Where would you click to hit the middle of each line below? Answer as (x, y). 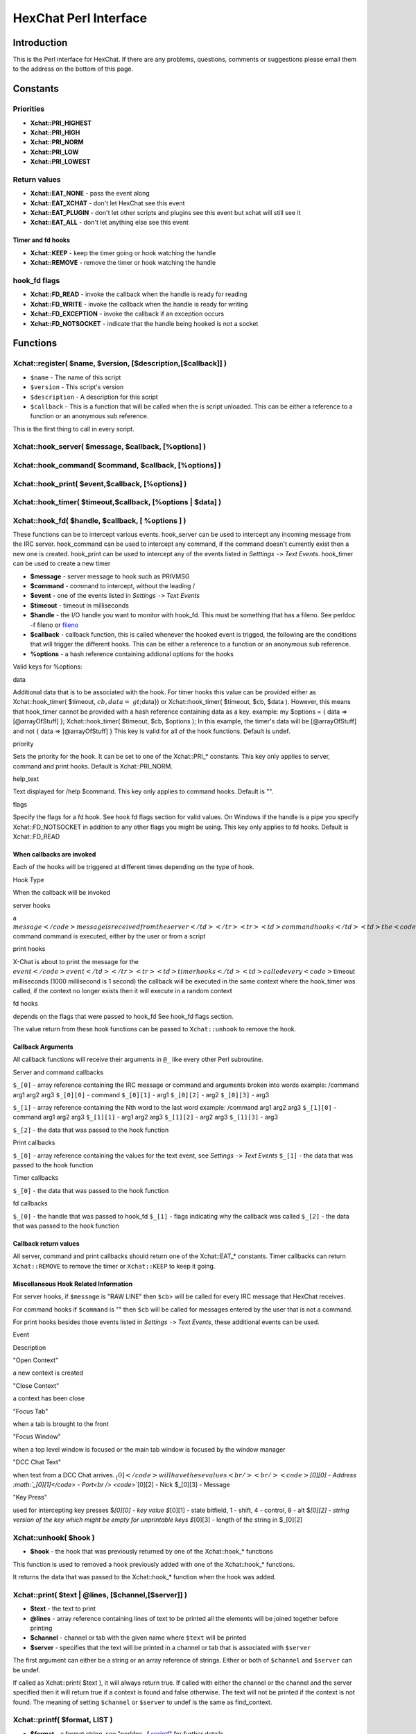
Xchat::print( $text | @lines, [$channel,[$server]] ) (100, 1595)
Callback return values (46, 1243)
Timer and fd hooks (42, 240)
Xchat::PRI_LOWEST (60, 162)
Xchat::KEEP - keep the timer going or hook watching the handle (123, 252)
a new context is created (48, 1373)
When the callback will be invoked (62, 893)
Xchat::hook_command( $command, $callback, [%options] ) (117, 465)
